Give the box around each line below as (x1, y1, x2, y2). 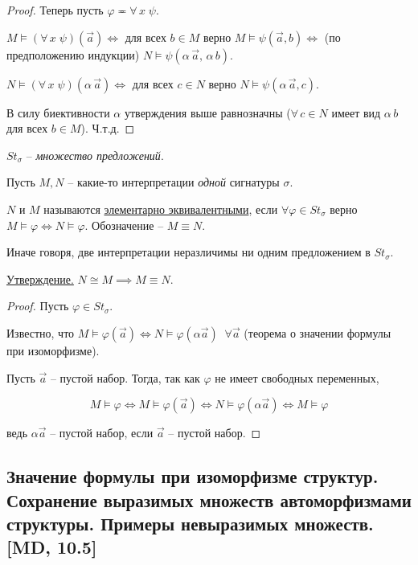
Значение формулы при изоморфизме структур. (6, 464, 379, 489)
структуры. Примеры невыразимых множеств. (6, 510, 374, 535)
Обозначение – (92, 216, 164, 233)
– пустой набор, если (50, 424, 154, 441)
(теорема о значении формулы (244, 324, 391, 341)
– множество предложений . (26, 146, 164, 163)
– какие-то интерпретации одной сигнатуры (68, 174, 280, 190)
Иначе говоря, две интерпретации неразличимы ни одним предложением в (6, 244, 371, 260)
